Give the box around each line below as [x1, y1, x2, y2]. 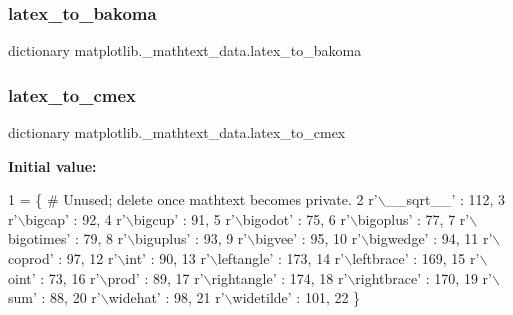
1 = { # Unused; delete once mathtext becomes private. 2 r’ [8, 189, 378, 210]
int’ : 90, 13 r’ [125, 248, 210, 268]
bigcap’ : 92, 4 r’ [25, 208, 126, 229]
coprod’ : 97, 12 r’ [8, 248, 118, 268]
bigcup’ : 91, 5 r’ [133, 208, 235, 229]
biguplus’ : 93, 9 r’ [135, 228, 248, 249]
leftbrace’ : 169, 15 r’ [352, 248, 480, 268]
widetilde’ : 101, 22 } [232, 287, 361, 308]
